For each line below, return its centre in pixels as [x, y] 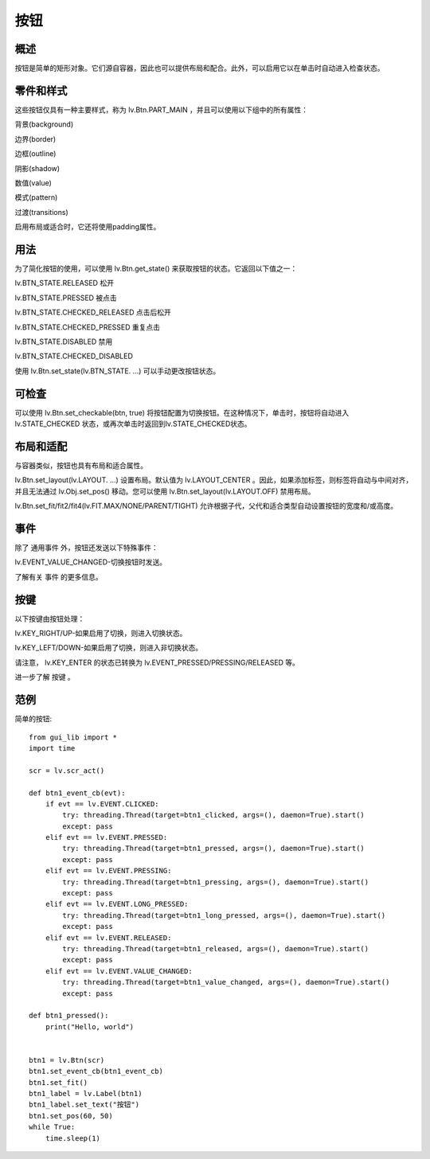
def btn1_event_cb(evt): [77, 793]
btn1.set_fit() [59, 1082]
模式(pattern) [36, 197]
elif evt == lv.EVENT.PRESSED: [106, 837]
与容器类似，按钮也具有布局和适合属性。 [81, 465]
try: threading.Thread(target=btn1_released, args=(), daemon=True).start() [216, 948]
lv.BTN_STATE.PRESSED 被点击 [66, 298]
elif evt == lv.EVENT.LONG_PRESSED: [117, 904]
